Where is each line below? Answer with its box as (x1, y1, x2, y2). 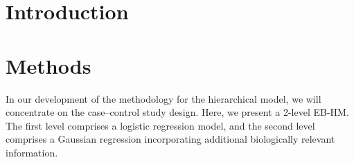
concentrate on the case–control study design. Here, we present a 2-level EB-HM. (6, 105, 349, 119)
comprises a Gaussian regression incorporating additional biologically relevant (6, 132, 335, 146)
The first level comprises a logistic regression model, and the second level (6, 118, 315, 132)
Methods (6, 51, 91, 79)
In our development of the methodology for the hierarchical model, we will (6, 91, 321, 105)
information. (6, 145, 58, 159)
